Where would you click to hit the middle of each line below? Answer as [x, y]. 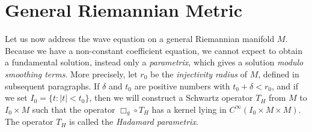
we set [16, 97]
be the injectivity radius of [199, 73]
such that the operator [74, 109]
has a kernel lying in [189, 109]
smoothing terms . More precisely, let [71, 73]
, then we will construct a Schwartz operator [171, 97]
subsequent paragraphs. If [52, 85]
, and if [285, 85]
